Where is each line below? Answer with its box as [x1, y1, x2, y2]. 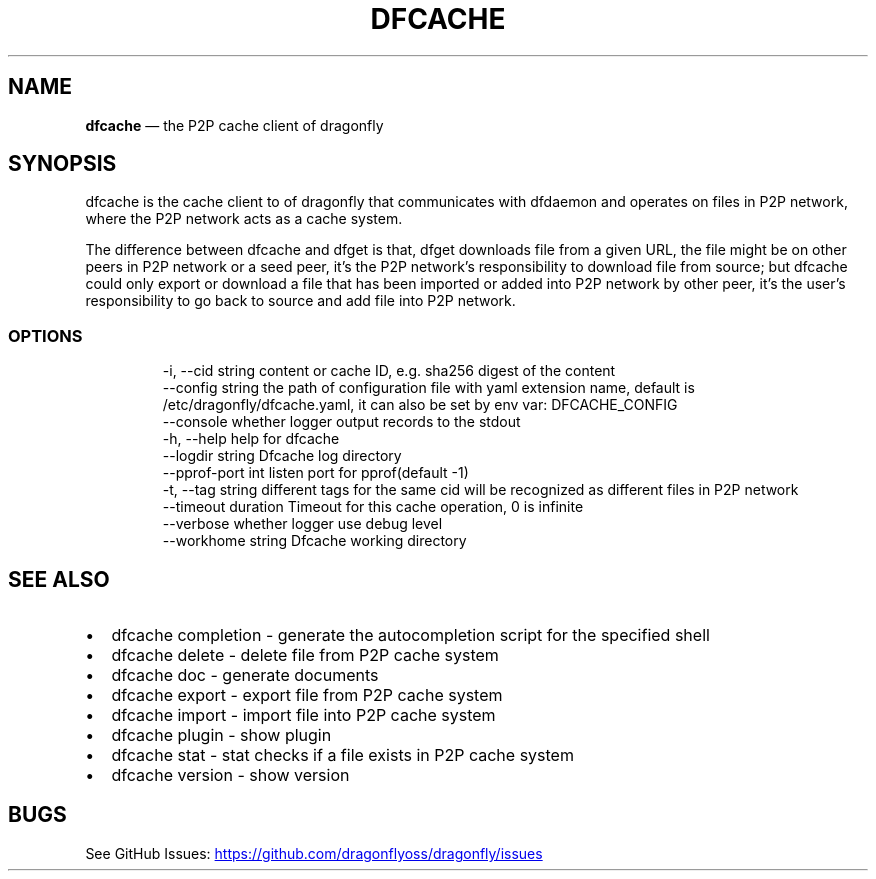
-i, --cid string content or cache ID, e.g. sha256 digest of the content [162, 362, 616, 380]
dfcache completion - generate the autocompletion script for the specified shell [111, 625, 710, 646]
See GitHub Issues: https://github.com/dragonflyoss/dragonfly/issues [85, 844, 543, 862]
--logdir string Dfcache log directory [162, 447, 402, 465]
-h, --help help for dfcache [162, 430, 340, 448]
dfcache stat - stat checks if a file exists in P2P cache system [111, 745, 574, 766]
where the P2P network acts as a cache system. [85, 210, 403, 228]
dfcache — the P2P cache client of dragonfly [85, 116, 384, 134]
